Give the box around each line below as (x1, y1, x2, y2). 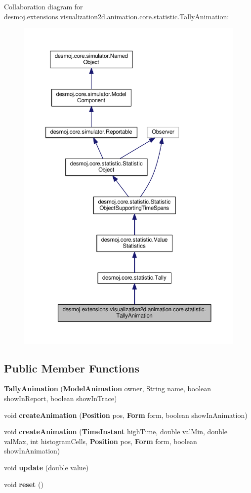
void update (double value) (4, 462, 89, 472)
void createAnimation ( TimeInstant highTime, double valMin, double (4, 426, 228, 437)
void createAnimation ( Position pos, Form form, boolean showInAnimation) (4, 410, 248, 420)
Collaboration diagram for (4, 1, 83, 11)
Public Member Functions (4, 360, 139, 375)
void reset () (4, 479, 43, 489)
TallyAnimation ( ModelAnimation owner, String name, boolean (4, 383, 211, 394)
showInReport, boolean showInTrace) (4, 393, 117, 403)
